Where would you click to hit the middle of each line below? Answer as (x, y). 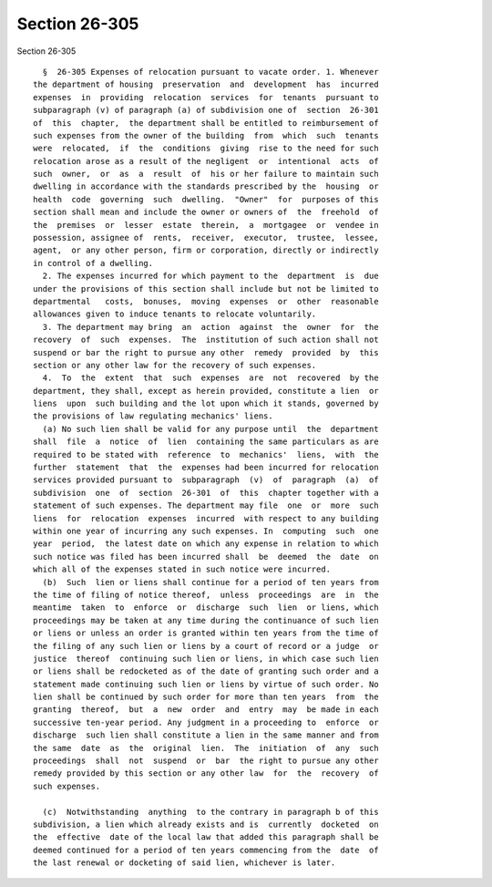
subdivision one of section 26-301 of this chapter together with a (206, 493)
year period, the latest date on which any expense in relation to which (206, 544)
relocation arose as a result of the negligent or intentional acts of (206, 161)
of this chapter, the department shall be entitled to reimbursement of (206, 123)
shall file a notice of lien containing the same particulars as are (206, 442)
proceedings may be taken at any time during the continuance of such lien (206, 620)
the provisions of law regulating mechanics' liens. (153, 416)
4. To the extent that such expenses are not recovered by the (210, 378)
